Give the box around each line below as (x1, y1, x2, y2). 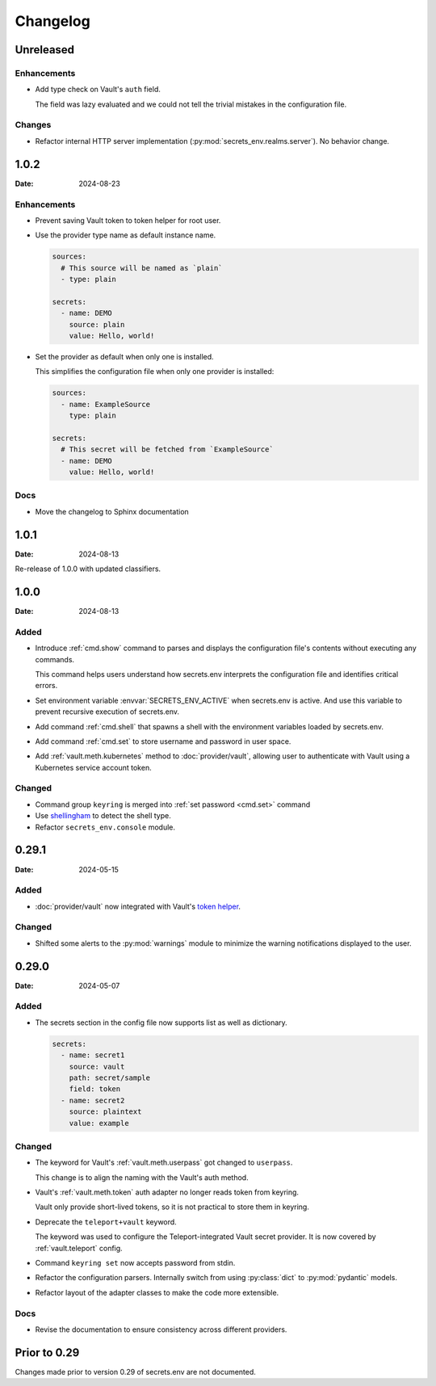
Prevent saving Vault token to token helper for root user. (35, 215, 221, 225)
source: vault (69, 1062, 125, 1071)
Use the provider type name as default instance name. (35, 230, 216, 240)
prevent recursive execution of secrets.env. (35, 707, 180, 716)
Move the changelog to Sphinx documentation (35, 506, 189, 516)
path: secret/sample (69, 1073, 151, 1082)
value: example (69, 1119, 129, 1128)
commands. (35, 654, 75, 664)
